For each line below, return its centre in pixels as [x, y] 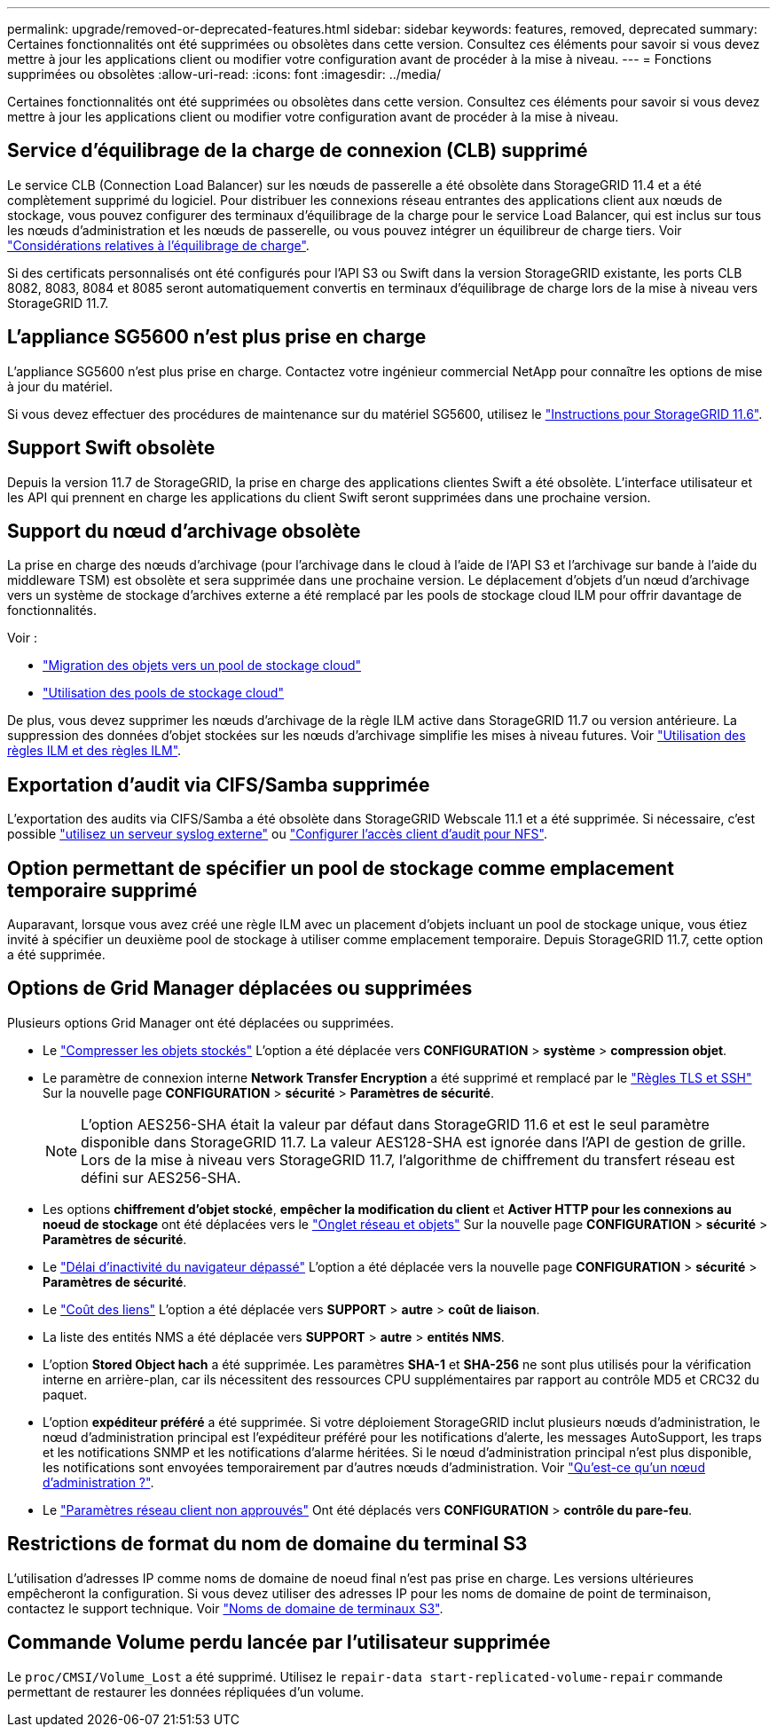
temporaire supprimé [102, 890]
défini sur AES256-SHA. [161, 1177]
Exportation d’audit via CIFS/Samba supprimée [219, 784]
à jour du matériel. [60, 386]
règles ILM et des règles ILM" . [94, 751]
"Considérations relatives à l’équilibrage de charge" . [158, 245]
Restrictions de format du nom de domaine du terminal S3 [267, 1544]
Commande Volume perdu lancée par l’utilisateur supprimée [279, 1643]
